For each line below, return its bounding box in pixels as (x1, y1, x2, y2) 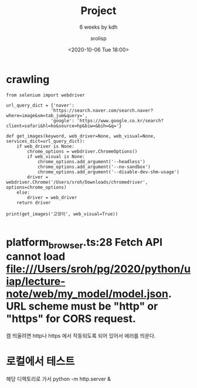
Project (80, 4, 117, 18)
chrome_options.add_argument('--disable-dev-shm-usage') (37, 169, 180, 175)
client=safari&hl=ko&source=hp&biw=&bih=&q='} (6, 123, 122, 129)
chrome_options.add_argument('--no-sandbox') (37, 164, 151, 170)
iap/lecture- (6, 275, 66, 288)
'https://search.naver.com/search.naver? (50, 107, 154, 114)
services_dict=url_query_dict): (6, 138, 85, 144)
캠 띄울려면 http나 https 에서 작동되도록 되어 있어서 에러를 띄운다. (6, 332, 157, 339)
